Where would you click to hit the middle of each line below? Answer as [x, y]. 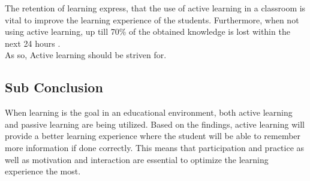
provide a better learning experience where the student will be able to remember [153, 136]
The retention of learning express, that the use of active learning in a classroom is [155, 8]
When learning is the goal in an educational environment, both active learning [149, 112]
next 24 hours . [33, 43]
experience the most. [43, 171]
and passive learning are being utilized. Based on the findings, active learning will [155, 124]
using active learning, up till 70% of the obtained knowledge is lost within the [148, 31]
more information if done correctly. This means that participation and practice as [155, 147]
